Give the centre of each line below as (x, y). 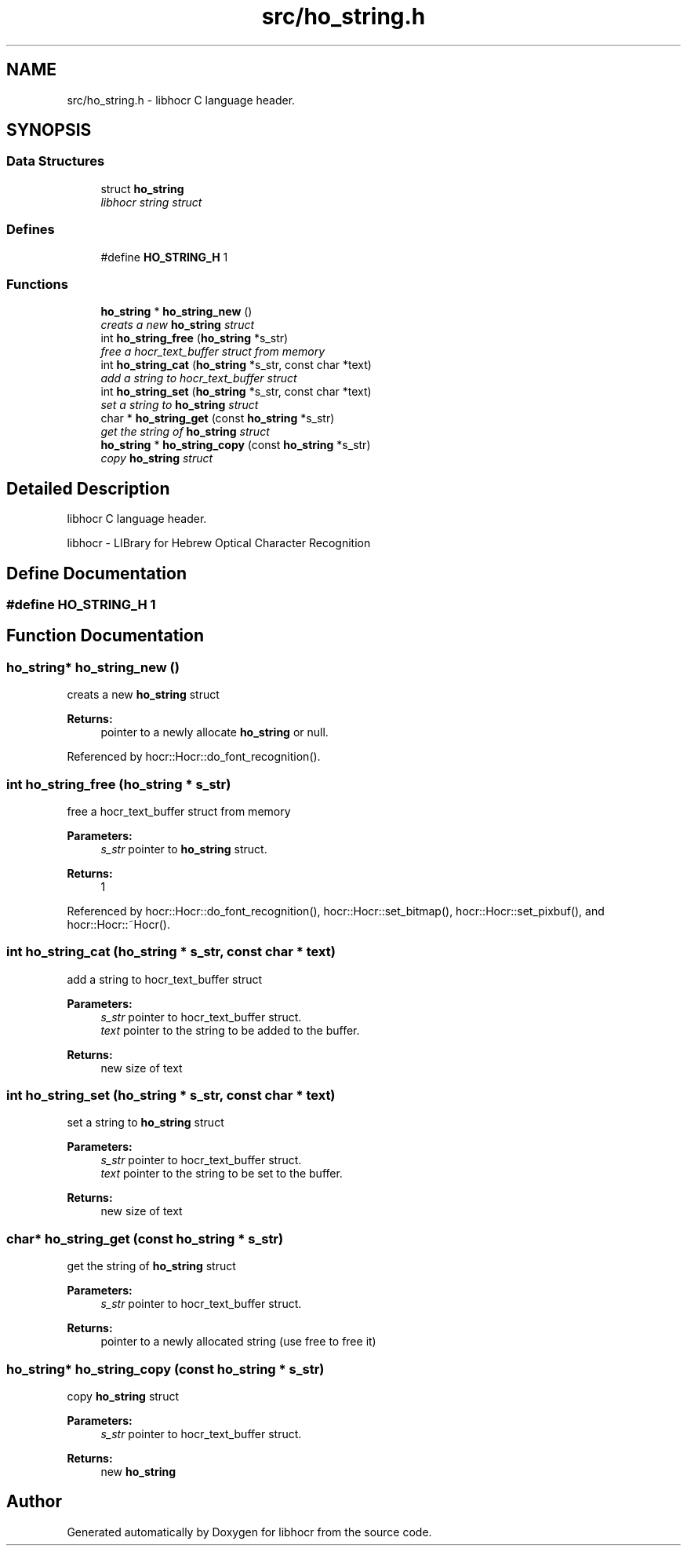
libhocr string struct (151, 202)
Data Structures (56, 161)
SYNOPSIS (49, 130)
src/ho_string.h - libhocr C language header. (181, 100)
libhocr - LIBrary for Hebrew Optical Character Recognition (219, 543)
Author (34, 1502)
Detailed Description (88, 488)
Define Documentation (96, 573)
